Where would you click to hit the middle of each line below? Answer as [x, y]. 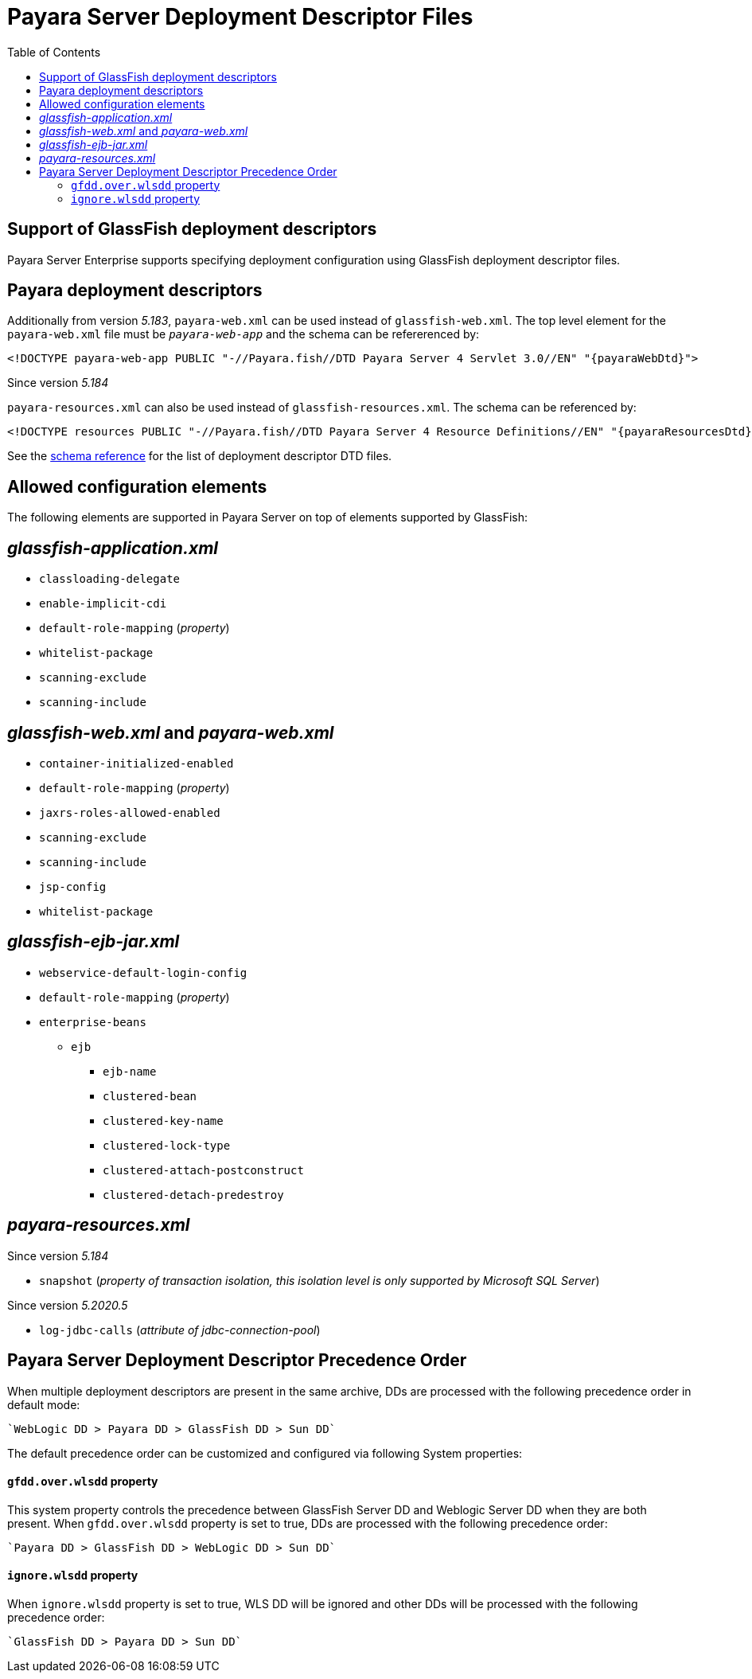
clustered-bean [150, 1096]
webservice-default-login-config [143, 972]
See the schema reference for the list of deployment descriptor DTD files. [200, 456]
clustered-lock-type [167, 1145]
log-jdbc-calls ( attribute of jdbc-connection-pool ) [180, 1330]
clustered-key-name [163, 1121]
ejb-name [130, 1071]
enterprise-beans [93, 1022]
